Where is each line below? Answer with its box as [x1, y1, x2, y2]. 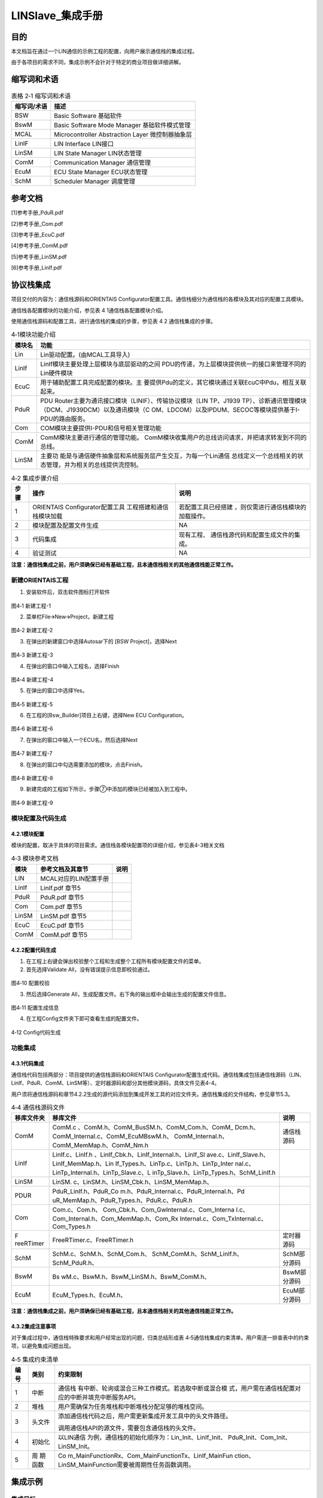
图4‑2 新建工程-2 [11, 627, 53, 634]
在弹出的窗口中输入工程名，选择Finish [26, 662, 120, 669]
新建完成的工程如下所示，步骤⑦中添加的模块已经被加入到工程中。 [26, 786, 191, 793]
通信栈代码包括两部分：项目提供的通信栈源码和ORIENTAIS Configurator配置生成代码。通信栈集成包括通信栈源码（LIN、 [11, 1071, 305, 1078]
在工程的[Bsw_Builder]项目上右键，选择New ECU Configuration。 [26, 712, 188, 719]
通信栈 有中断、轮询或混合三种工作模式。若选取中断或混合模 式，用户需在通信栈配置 [57, 1384, 295, 1393]
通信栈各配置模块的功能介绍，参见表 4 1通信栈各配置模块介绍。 [11, 306, 167, 314]
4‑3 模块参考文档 [11, 854, 59, 863]
